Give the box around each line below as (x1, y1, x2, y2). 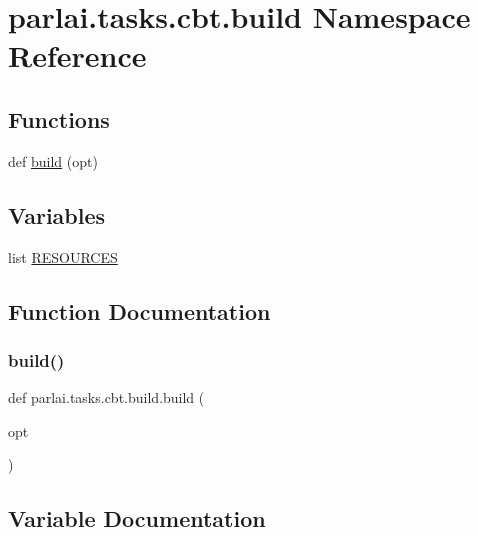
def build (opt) (8, 150, 98, 171)
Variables (8, 199, 106, 230)
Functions (8, 103, 110, 134)
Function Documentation (8, 295, 271, 326)
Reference (8, 35, 147, 76)
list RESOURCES (8, 246, 118, 267)
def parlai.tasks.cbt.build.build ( (8, 387, 205, 408)
